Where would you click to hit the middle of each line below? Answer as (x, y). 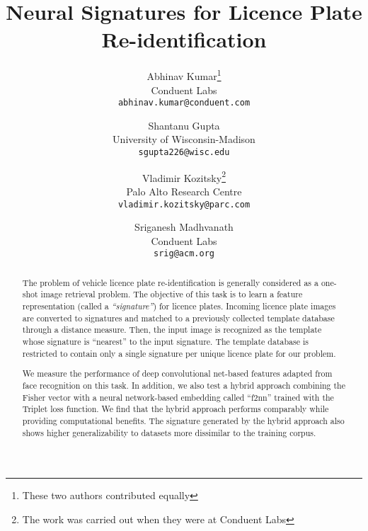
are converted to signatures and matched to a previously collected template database (178, 318)
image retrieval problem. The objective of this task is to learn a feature (172, 294)
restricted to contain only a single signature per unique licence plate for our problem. (179, 353)
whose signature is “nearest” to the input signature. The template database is (165, 342)
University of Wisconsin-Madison (184, 139)
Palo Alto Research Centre (184, 191)
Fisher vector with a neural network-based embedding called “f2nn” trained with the (178, 397)
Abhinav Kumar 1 (184, 75)
